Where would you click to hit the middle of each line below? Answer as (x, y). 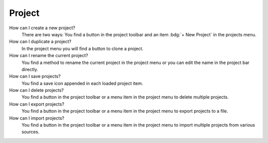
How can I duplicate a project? (40, 42)
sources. (31, 132)
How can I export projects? (37, 104)
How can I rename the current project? (49, 56)
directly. (30, 69)
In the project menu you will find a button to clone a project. (83, 48)
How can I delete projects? (36, 90)
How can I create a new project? (42, 28)
